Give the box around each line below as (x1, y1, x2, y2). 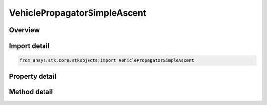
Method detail (9, 87, 53, 96)
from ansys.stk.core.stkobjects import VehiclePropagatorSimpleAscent (19, 58, 195, 63)
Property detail (9, 72, 57, 80)
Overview (9, 26, 40, 34)
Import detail (9, 42, 49, 50)
